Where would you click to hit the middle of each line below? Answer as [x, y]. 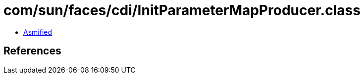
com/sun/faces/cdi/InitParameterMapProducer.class [182, 10]
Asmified [38, 32]
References [32, 51]
